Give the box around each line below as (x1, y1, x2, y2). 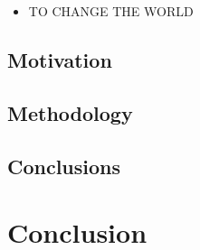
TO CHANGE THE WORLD (28, 2, 194, 20)
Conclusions (7, 152, 121, 180)
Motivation (7, 45, 112, 73)
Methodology (7, 98, 133, 126)
